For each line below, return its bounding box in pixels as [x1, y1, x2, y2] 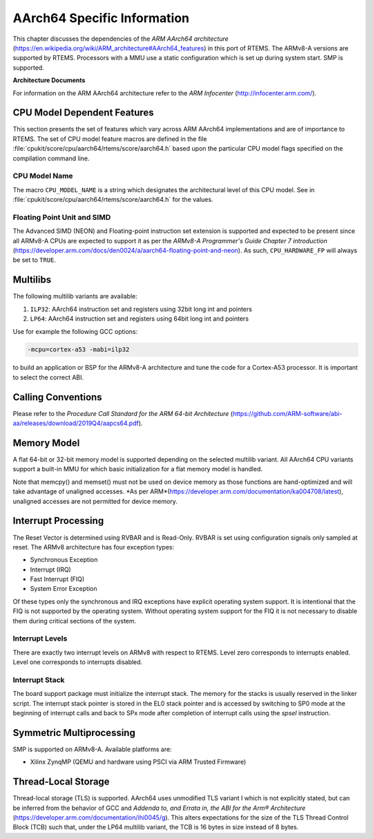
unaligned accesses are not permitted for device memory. [12, 497, 178, 505]
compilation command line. [12, 154, 90, 162]
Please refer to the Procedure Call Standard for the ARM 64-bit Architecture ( [12, 409, 233, 417]
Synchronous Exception [30, 556, 98, 564]
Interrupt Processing [12, 515, 104, 527]
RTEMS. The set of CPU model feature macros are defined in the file [12, 135, 207, 143]
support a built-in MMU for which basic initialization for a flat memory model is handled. [12, 465, 262, 473]
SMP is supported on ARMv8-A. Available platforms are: [12, 745, 172, 753]
